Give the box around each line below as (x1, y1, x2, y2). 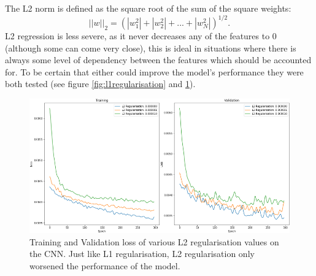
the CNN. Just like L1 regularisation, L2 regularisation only (29, 247, 255, 260)
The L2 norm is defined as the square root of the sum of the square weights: (5, 2, 291, 14)
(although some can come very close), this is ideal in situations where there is (5, 41, 296, 54)
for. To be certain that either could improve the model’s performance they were (5, 65, 304, 78)
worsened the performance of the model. (29, 259, 180, 272)
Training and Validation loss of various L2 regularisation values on (29, 235, 279, 248)
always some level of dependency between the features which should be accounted (5, 53, 312, 66)
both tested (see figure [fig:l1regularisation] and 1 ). (5, 77, 196, 90)
